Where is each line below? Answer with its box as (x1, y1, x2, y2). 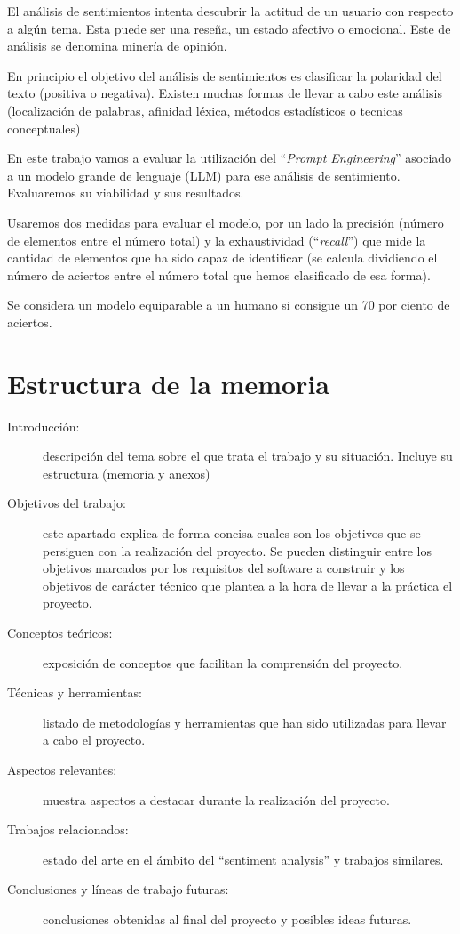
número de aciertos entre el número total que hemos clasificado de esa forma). (7, 265, 431, 284)
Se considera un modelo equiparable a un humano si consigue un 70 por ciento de (7, 295, 450, 314)
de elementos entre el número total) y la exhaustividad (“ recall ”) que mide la (7, 230, 426, 249)
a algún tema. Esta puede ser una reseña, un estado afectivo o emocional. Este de (7, 19, 451, 37)
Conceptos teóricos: (7, 623, 113, 641)
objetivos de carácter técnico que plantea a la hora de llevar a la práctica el (43, 576, 453, 594)
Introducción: (7, 416, 80, 435)
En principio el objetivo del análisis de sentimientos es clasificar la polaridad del (7, 66, 442, 85)
